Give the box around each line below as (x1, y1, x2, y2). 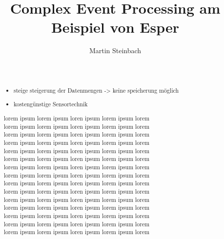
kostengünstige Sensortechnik (14, 100, 88, 108)
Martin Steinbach (89, 45, 142, 56)
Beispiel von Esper (51, 17, 180, 37)
